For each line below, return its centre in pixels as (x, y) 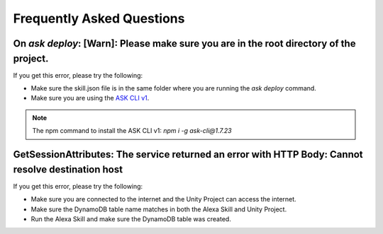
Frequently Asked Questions (99, 18)
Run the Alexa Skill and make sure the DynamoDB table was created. (131, 218)
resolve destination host (68, 169)
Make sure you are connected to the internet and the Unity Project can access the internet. (164, 199)
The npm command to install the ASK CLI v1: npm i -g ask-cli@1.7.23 (132, 131)
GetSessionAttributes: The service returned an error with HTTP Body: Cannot (188, 154)
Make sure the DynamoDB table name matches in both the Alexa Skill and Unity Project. (159, 209)
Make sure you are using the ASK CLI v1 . (90, 98)
